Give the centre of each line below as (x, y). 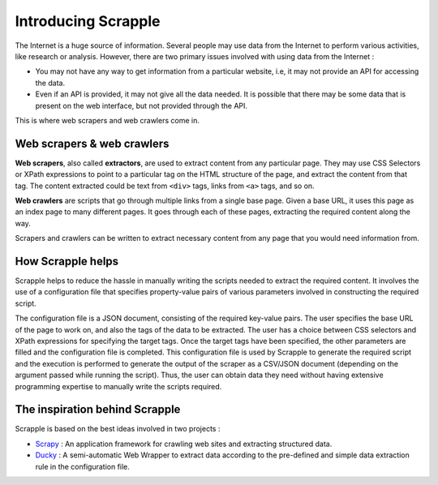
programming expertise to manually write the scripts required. (118, 386)
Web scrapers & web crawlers (92, 143)
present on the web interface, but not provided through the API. (141, 105)
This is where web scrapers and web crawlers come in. (107, 120)
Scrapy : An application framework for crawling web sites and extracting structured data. (184, 444)
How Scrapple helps (67, 261)
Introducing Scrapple (88, 21)
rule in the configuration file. (82, 466)
